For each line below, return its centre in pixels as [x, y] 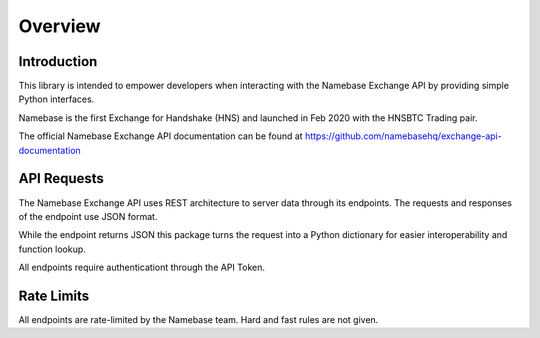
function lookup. [52, 249]
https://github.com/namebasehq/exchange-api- [403, 136]
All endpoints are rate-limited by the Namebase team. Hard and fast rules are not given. [198, 319]
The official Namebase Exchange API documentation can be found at [161, 136]
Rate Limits [54, 295]
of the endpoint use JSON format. [88, 216]
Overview [59, 26]
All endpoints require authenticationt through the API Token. [141, 267]
